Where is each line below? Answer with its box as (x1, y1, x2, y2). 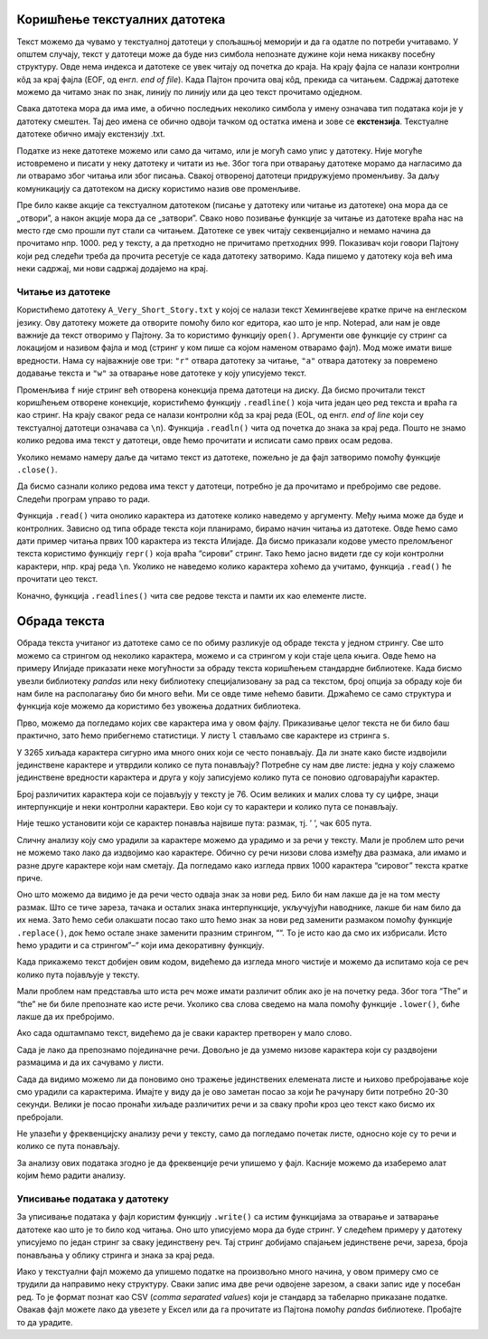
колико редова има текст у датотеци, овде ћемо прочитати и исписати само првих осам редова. (16, 435, 393, 446)
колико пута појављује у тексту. (16, 969, 140, 980)
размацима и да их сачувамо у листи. (16, 1057, 164, 1068)
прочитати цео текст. (16, 574, 99, 584)
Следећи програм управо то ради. (16, 493, 151, 504)
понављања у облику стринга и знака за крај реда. (16, 1249, 215, 1260)
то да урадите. (16, 1316, 73, 1327)
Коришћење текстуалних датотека (16, 12, 226, 27)
